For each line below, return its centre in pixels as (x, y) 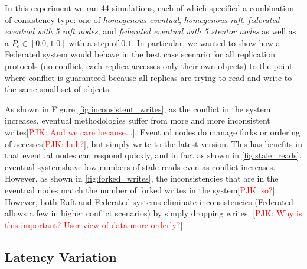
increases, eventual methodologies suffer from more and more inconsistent (138, 120)
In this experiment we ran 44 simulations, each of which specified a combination (149, 8)
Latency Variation (61, 256)
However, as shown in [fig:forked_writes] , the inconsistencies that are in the (142, 178)
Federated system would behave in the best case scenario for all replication (140, 54)
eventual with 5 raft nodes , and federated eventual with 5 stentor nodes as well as (151, 31)
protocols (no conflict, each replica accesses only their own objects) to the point (149, 65)
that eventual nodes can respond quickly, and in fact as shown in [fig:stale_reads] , (153, 155)
